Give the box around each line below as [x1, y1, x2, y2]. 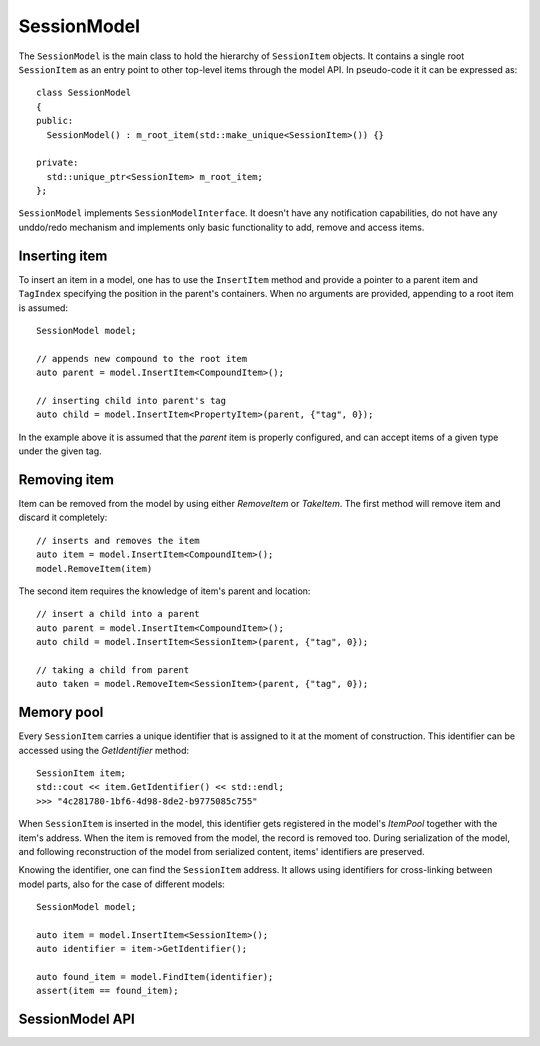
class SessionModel [36, 87, 132, 99]
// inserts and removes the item [36, 535, 200, 546]
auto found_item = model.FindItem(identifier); [36, 971, 274, 983]
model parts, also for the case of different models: [18, 878, 225, 890]
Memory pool [18, 704, 104, 721]
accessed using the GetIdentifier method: [18, 744, 190, 756]
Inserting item [18, 247, 108, 264]
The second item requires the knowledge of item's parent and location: [18, 585, 311, 597]
